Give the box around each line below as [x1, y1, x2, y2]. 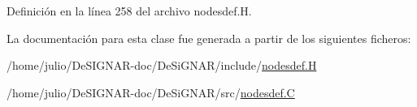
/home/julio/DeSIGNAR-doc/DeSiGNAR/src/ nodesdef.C [7, 83, 295, 101]
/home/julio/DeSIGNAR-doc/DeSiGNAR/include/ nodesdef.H [7, 57, 317, 74]
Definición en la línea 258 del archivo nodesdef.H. [7, 2, 252, 19]
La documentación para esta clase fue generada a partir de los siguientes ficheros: [7, 29, 411, 46]
